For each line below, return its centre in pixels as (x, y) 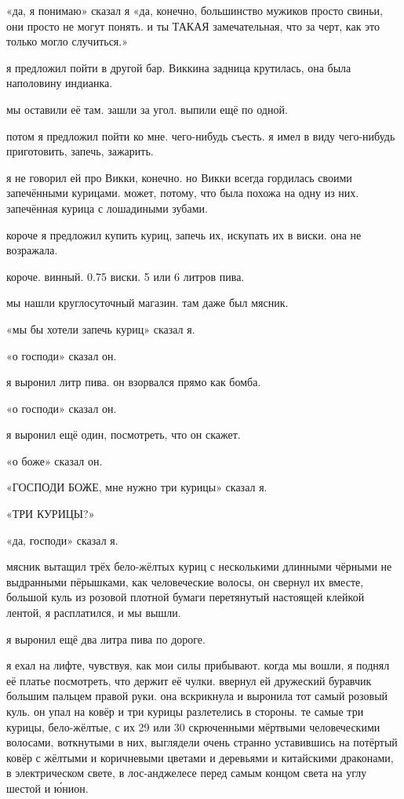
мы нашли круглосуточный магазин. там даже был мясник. (147, 303)
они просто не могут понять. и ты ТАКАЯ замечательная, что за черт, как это (193, 26)
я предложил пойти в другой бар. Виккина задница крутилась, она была (179, 67)
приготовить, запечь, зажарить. (80, 151)
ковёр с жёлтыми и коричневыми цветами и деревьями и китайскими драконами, (200, 757)
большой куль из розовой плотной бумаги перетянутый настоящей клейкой (186, 597)
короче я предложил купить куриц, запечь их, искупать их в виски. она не (184, 234)
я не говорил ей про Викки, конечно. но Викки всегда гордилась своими (179, 177)
